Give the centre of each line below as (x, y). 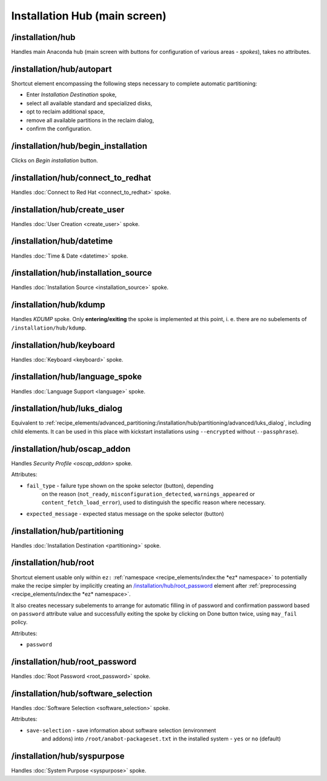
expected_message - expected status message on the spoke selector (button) (125, 513)
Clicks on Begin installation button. (54, 160)
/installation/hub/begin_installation (79, 146)
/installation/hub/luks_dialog (67, 409)
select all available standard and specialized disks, (89, 103)
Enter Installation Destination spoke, (71, 95)
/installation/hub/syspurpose (68, 756)
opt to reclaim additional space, (66, 111)
